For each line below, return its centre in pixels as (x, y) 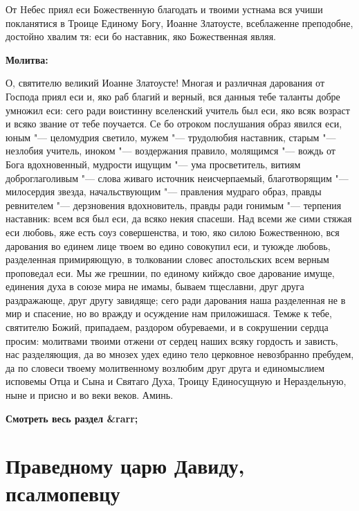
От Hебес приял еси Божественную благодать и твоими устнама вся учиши (164, 9)
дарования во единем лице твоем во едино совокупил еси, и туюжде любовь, (168, 245)
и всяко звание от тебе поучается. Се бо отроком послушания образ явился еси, (174, 124)
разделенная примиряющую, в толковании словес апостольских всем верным (167, 259)
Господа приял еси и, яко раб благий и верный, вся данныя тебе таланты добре (173, 96)
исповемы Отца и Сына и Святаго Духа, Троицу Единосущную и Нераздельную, (176, 381)
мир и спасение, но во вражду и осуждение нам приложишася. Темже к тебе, (169, 313)
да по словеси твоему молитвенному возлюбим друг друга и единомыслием (165, 367)
